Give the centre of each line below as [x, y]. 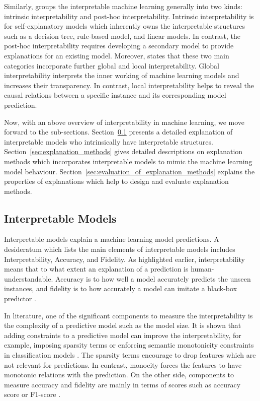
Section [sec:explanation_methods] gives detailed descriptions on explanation [123, 151]
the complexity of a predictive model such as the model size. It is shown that [123, 325]
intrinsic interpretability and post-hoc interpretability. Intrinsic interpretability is [129, 16]
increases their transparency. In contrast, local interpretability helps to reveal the [129, 85]
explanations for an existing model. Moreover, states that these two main [117, 55]
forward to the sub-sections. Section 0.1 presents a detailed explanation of [118, 132]
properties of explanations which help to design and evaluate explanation [116, 181]
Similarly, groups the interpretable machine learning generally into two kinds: [123, 6]
